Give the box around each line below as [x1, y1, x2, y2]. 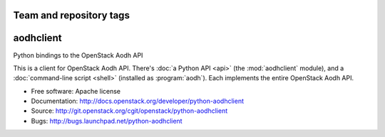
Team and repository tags [13, 9, 130, 21]
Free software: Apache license [31, 87, 121, 95]
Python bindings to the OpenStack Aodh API [13, 50, 143, 60]
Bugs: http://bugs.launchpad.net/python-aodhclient [31, 116, 183, 125]
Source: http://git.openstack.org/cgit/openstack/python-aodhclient [31, 106, 228, 115]
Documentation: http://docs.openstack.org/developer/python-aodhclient [31, 97, 245, 106]
